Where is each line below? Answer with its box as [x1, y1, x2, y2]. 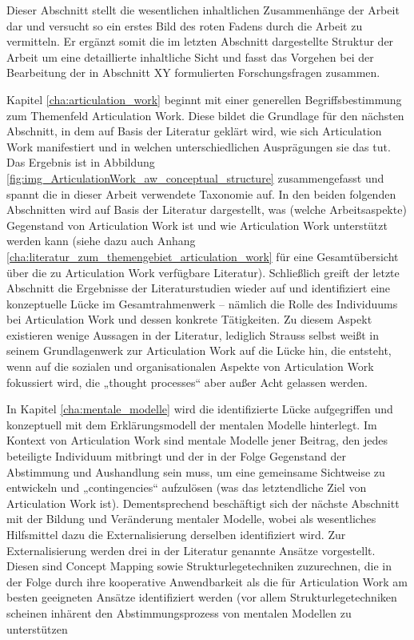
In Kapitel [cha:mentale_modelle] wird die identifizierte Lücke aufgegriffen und [6, 401, 393, 417]
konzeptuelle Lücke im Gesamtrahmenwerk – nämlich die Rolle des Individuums [6, 295, 398, 312]
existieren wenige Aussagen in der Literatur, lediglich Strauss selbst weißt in [6, 326, 380, 343]
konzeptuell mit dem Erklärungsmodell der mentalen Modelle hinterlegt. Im [6, 416, 377, 433]
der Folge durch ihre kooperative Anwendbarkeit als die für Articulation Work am [6, 573, 408, 590]
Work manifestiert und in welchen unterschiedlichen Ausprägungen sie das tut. [6, 138, 391, 155]
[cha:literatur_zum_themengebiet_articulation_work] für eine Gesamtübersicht [6, 248, 399, 264]
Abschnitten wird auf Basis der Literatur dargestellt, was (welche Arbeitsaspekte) [6, 201, 407, 218]
